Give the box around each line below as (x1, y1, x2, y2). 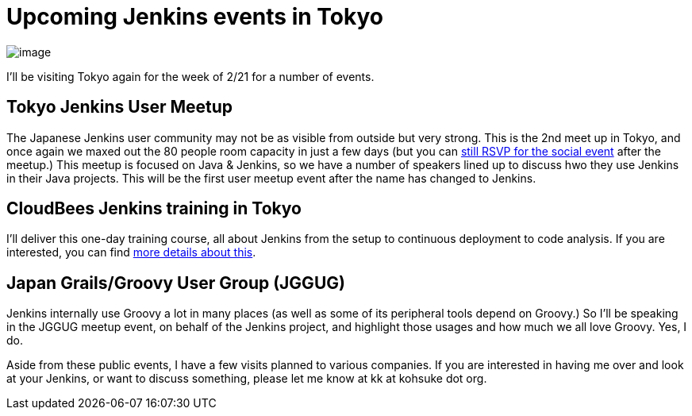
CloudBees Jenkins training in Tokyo (6, 198, 302, 219)
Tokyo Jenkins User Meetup (6, 97, 233, 117)
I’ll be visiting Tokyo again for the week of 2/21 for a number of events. (6, 69, 375, 83)
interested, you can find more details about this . (6, 245, 256, 260)
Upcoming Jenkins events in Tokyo (6, 3, 383, 30)
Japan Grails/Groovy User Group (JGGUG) (6, 272, 345, 293)
